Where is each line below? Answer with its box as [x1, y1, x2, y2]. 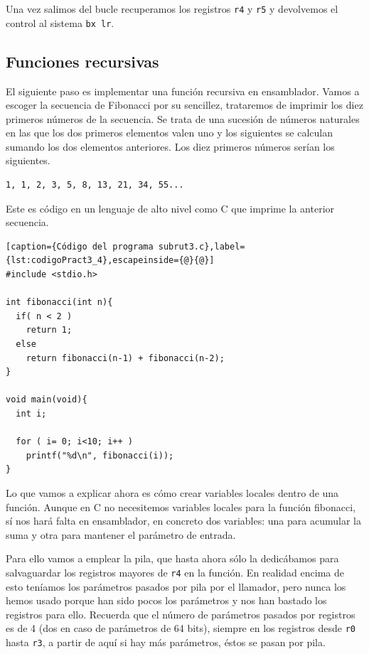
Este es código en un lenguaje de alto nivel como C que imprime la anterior [6, 200, 335, 215]
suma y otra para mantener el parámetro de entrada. [6, 527, 236, 542]
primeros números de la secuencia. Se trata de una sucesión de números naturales [6, 111, 360, 126]
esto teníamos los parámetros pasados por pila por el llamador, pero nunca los [6, 579, 346, 594]
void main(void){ [6, 395, 87, 405]
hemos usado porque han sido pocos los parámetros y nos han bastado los [6, 593, 327, 608]
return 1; [26, 325, 73, 336]
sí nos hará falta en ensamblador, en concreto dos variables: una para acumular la [6, 513, 361, 528]
